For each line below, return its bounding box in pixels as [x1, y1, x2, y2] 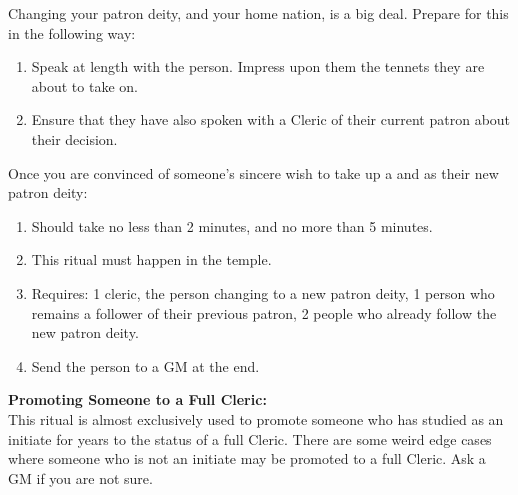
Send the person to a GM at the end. [31, 355, 260, 376]
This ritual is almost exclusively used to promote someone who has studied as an [8, 408, 504, 429]
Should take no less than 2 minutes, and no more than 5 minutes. [31, 215, 433, 236]
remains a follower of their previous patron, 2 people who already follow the [31, 302, 497, 323]
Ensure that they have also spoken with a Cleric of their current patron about [31, 109, 511, 130]
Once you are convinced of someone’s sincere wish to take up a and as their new [8, 162, 499, 183]
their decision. [31, 128, 118, 149]
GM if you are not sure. [8, 467, 153, 488]
